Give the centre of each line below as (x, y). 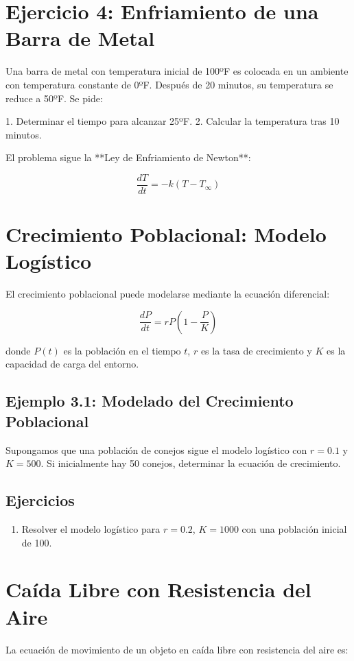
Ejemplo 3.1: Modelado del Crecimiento (150, 401)
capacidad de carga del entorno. (72, 364)
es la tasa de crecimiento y (256, 350)
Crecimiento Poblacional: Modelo (166, 234)
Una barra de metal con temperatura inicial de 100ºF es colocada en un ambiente (177, 71)
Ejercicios (40, 500)
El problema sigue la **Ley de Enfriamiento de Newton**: (128, 157)
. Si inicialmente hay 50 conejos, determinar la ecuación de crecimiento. (191, 463)
